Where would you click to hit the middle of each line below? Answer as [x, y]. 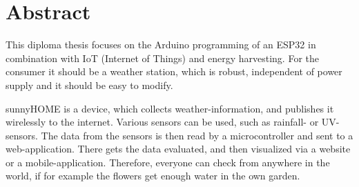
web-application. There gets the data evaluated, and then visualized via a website [178, 149]
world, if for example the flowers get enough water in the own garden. [153, 176]
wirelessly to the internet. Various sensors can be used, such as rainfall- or [162, 122]
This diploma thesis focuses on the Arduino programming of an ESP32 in [161, 45]
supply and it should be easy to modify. [89, 85]
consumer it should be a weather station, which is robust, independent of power [174, 71]
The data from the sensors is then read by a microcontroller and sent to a [197, 135]
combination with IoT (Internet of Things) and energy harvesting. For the [162, 58]
